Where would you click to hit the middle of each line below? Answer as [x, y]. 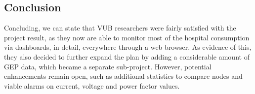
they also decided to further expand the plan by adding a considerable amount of [127, 56]
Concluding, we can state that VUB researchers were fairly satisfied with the [120, 28]
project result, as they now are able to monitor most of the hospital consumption [127, 37]
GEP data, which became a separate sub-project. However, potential [108, 66]
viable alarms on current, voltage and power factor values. [92, 85]
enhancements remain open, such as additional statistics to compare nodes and [123, 76]
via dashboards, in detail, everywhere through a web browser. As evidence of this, [128, 47]
